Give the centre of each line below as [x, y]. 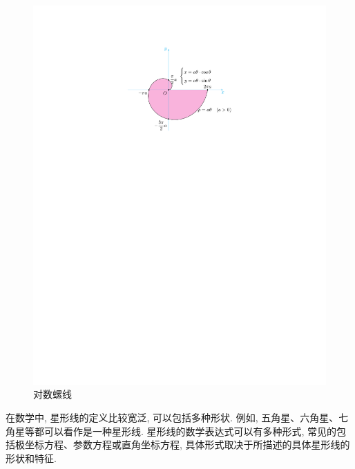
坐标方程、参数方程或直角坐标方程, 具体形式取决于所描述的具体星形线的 [187, 444]
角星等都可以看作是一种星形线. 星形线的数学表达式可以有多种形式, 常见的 [171, 431]
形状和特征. [31, 458]
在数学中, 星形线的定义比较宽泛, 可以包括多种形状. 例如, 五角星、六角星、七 [177, 418]
